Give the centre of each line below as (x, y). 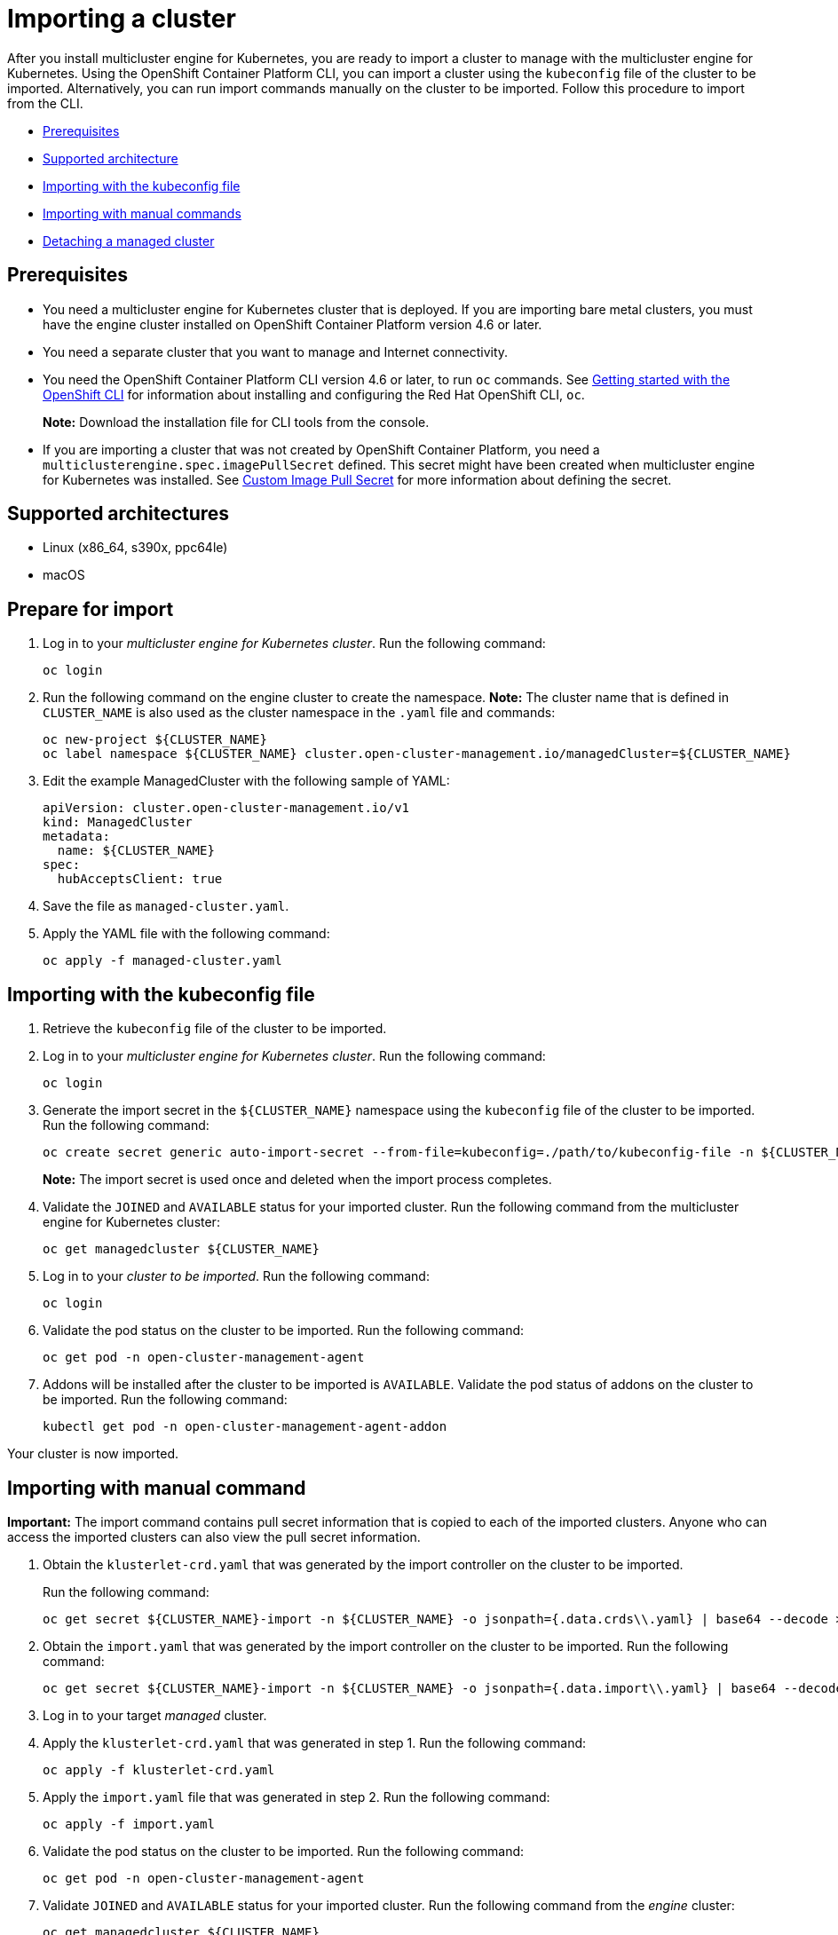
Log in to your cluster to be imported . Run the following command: (236, 1276)
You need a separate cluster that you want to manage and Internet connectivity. (276, 351)
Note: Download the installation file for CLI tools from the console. (236, 422)
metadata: (76, 837)
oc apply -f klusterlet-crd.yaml (159, 1769)
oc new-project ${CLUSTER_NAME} (155, 740)
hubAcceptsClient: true (140, 879)
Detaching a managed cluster (129, 241)
